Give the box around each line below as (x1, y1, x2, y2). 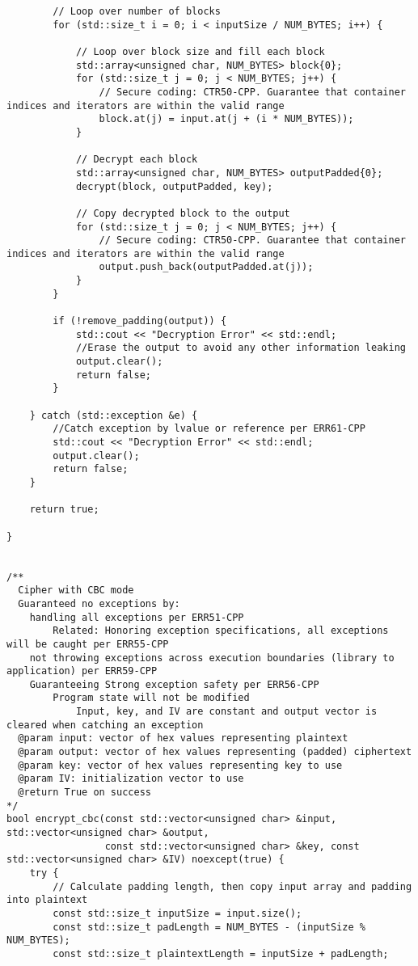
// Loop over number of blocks (53, 6, 221, 17)
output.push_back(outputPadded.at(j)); (99, 261, 314, 273)
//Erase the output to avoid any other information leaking (75, 342, 406, 354)
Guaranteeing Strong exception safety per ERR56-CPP (29, 678, 319, 690)
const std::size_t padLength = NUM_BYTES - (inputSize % (53, 921, 365, 933)
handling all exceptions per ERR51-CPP (29, 611, 244, 623)
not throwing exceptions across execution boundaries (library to (29, 652, 395, 664)
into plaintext (6, 894, 88, 906)
